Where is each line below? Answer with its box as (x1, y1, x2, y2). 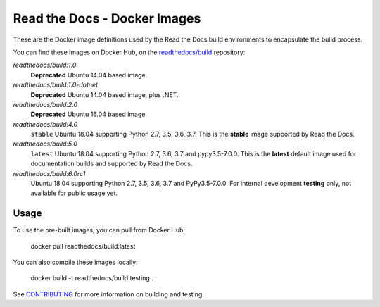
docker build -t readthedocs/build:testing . (30, 274, 154, 282)
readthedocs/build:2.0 (13, 100, 78, 108)
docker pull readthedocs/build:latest (30, 242, 136, 250)
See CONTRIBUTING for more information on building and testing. (13, 289, 204, 299)
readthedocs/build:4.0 (13, 120, 78, 128)
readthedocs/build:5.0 (13, 139, 77, 148)
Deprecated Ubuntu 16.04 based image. (30, 110, 148, 119)
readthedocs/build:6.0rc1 (13, 169, 86, 177)
